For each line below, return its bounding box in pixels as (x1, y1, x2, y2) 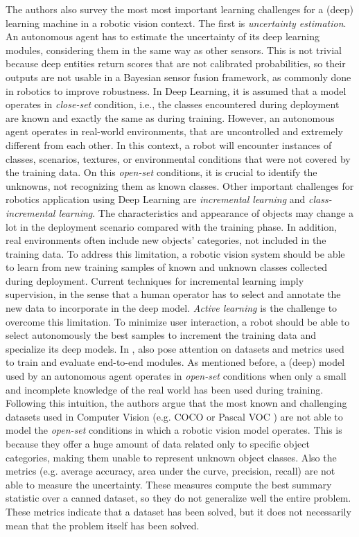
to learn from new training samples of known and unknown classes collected (6, 260, 328, 274)
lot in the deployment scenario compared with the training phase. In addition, (6, 219, 337, 234)
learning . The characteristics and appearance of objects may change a (58, 205, 354, 220)
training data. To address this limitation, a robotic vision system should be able (6, 246, 345, 261)
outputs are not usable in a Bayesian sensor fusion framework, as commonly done (6, 69, 351, 84)
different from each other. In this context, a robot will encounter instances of (6, 137, 332, 152)
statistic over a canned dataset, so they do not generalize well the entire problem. (6, 491, 351, 505)
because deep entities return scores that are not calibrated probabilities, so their (6, 56, 346, 71)
